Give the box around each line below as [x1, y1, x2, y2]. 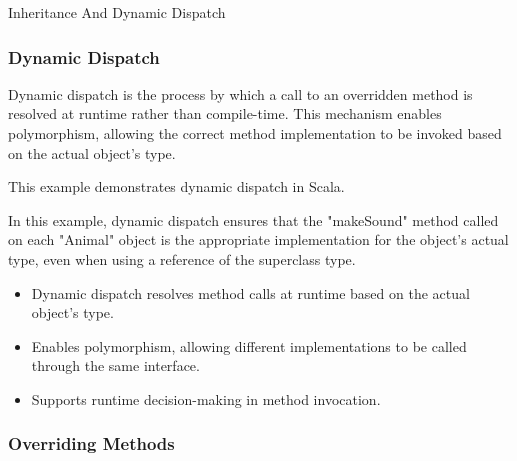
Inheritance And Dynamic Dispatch [8, 2, 226, 22]
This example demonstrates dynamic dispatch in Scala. [8, 176, 345, 197]
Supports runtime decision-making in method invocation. [31, 388, 381, 409]
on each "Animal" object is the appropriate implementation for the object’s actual [8, 229, 509, 250]
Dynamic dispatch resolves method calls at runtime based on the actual [31, 282, 470, 303]
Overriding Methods [8, 431, 175, 456]
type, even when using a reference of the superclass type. [8, 248, 356, 269]
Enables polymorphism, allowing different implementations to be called [31, 335, 467, 356]
